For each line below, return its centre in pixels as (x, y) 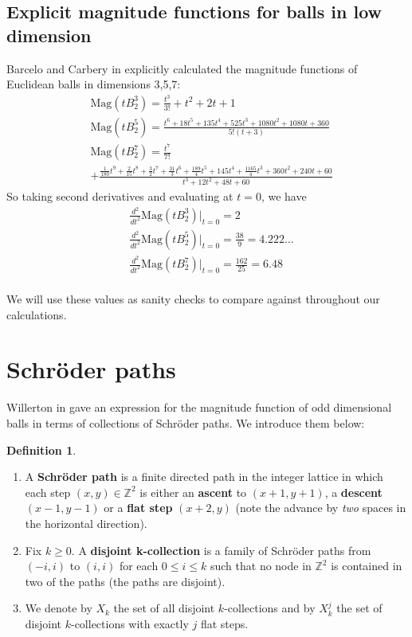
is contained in (367, 566)
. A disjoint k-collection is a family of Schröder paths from (221, 550)
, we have (284, 196)
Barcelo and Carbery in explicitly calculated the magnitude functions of (182, 68)
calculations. (37, 314)
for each (139, 566)
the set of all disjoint (164, 608)
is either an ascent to (193, 492)
